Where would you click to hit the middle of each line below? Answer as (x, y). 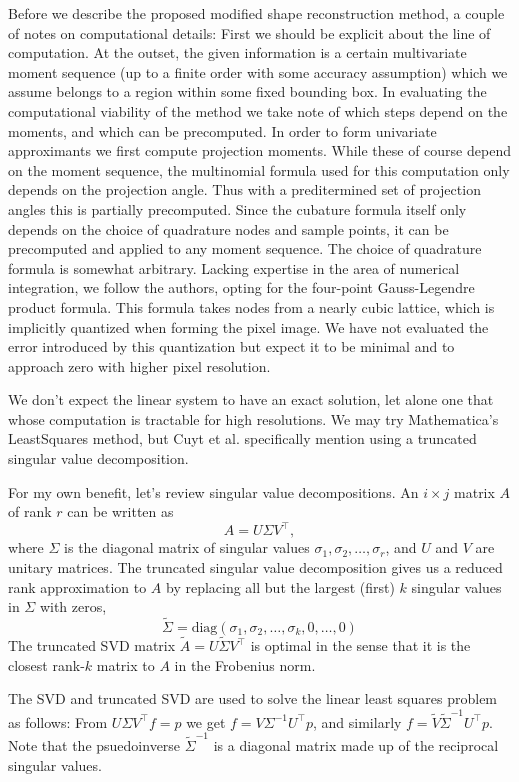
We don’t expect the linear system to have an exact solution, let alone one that (251, 399)
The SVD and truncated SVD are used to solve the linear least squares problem (253, 698)
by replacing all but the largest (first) (280, 586)
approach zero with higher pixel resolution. (139, 365)
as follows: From (58, 721)
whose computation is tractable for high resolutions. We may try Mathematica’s (253, 418)
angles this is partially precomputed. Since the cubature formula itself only (237, 208)
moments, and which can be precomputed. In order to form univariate (222, 130)
